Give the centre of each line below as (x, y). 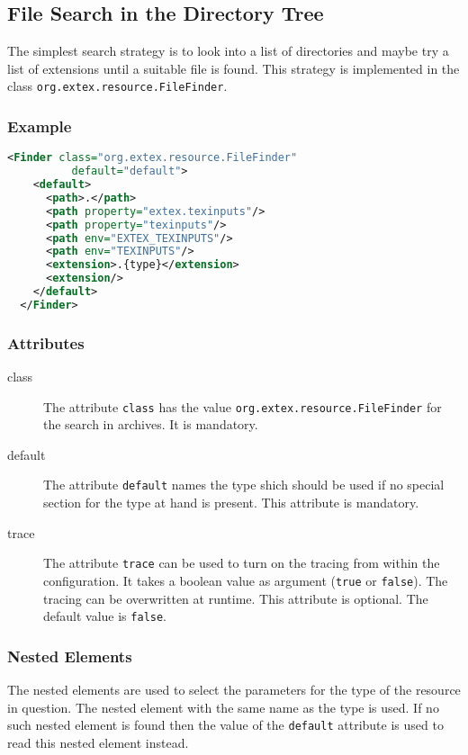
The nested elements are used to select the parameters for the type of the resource (234, 690)
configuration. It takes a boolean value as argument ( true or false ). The (246, 580)
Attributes (46, 342)
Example (40, 126)
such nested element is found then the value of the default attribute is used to (225, 725)
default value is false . (105, 616)
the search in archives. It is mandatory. (151, 424)
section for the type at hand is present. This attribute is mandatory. (231, 503)
